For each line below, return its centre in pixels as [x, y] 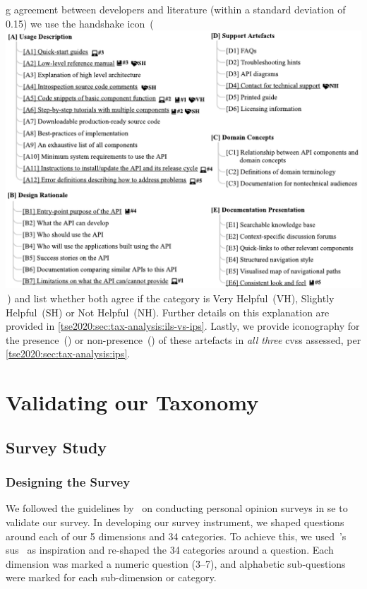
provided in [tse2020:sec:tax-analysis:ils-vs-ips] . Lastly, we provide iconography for [183, 326]
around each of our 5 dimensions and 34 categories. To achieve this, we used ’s [176, 536]
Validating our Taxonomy [132, 402]
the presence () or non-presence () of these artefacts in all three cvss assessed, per [183, 339]
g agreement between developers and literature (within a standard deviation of [176, 9]
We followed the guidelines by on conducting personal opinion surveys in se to [177, 508]
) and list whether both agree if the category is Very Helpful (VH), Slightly [171, 298]
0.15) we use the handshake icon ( [80, 23]
